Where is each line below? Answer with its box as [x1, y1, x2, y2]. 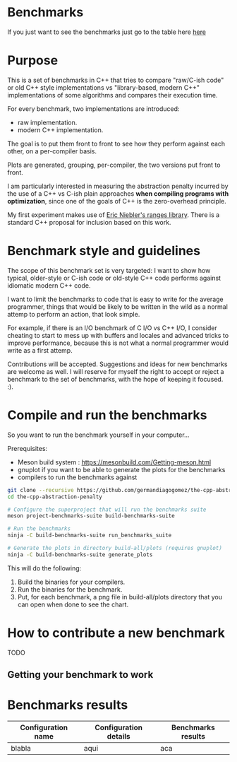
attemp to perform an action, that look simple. [7, 310, 140, 318]
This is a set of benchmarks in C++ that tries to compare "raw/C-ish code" [7, 76, 224, 84]
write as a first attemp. [7, 346, 73, 354]
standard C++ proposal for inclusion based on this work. [7, 218, 171, 226]
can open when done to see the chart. [17, 600, 129, 609]
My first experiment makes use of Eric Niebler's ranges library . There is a [7, 210, 220, 219]
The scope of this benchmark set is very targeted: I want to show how [7, 266, 211, 274]
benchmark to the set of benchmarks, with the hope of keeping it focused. [7, 375, 224, 383]
